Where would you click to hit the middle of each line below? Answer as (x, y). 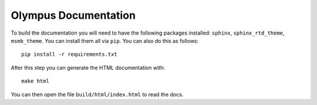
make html (35, 81)
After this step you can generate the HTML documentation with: (88, 67)
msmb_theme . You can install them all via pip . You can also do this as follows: (105, 40)
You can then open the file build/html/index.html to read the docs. (97, 94)
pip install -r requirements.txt (69, 55)
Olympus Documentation (73, 15)
